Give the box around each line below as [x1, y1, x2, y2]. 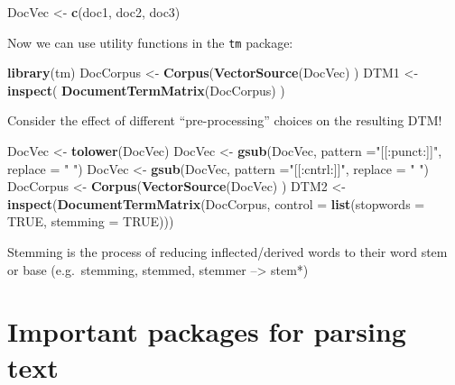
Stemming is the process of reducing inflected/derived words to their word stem [7, 243, 448, 261]
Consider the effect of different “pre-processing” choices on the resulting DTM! [7, 111, 442, 130]
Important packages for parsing [7, 313, 406, 350]
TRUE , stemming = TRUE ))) [7, 212, 174, 231]
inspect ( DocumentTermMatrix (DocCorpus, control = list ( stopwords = [7, 194, 425, 213]
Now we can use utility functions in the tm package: [7, 32, 293, 51]
